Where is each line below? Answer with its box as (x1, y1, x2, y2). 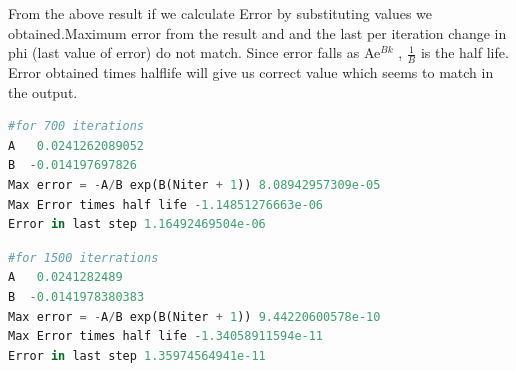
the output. (8, 81, 78, 102)
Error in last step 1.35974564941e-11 (8, 348, 266, 363)
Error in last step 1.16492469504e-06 (8, 217, 266, 232)
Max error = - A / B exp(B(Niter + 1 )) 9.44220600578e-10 (8, 309, 381, 324)
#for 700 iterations (8, 119, 145, 134)
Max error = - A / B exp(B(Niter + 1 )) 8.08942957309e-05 (8, 177, 381, 192)
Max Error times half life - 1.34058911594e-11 (8, 329, 324, 344)
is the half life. (420, 42, 509, 63)
